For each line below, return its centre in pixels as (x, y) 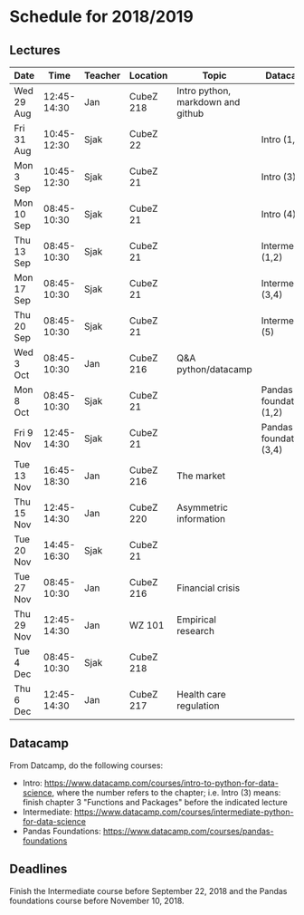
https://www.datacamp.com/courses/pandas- (188, 831)
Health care (201, 694)
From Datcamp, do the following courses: (86, 765)
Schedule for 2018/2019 (102, 17)
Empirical (196, 620)
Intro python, (204, 91)
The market (201, 476)
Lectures (35, 50)
